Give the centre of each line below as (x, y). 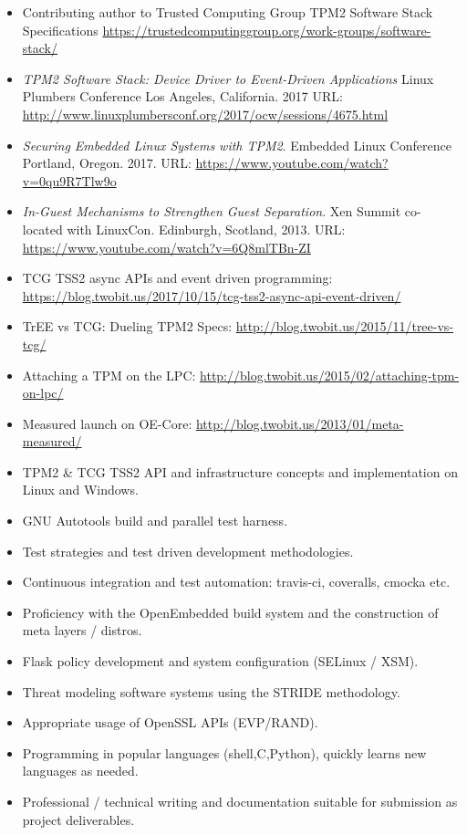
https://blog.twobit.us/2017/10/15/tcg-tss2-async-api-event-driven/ (212, 295)
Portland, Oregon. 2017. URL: (107, 163)
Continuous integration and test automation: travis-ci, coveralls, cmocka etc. (236, 582)
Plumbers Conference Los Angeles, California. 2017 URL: (182, 96)
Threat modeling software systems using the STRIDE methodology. (211, 691)
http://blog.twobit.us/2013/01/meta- (300, 423)
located (42, 229)
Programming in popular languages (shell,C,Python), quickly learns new (224, 752)
